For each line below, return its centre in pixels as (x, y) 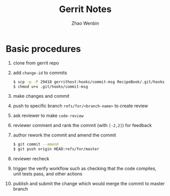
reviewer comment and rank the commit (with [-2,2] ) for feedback (82, 125)
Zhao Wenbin (85, 23)
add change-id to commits (40, 73)
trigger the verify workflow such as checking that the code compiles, (85, 169)
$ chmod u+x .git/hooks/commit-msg (50, 87)
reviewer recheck (31, 159)
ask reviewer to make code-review (48, 116)
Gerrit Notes (85, 9)
